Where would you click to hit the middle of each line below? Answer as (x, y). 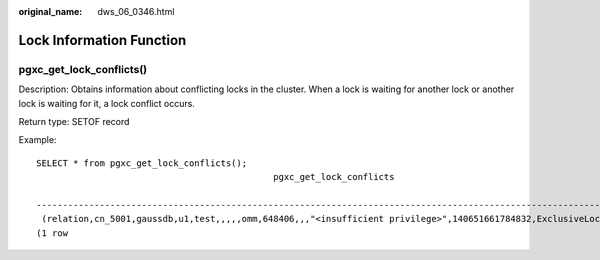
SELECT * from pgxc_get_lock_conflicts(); (142, 163)
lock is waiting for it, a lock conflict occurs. (106, 103)
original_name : (50, 11)
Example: (37, 140)
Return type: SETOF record (74, 121)
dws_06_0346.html (136, 11)
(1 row (52, 233)
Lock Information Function (102, 40)
